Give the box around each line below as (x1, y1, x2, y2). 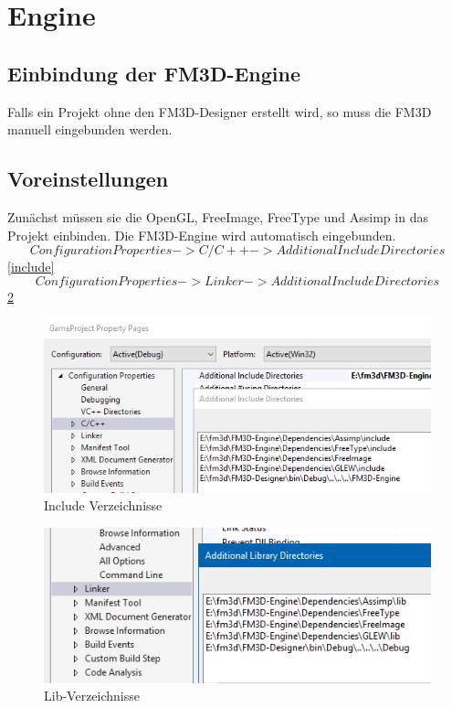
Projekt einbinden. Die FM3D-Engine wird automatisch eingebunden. (7, 225, 396, 244)
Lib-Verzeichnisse (44, 686, 140, 705)
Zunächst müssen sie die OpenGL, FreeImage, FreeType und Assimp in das (7, 207, 428, 226)
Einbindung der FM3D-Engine (7, 59, 301, 87)
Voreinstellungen (7, 165, 169, 193)
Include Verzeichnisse (44, 496, 163, 515)
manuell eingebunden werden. (7, 120, 173, 139)
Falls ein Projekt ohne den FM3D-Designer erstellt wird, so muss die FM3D (7, 102, 432, 121)
